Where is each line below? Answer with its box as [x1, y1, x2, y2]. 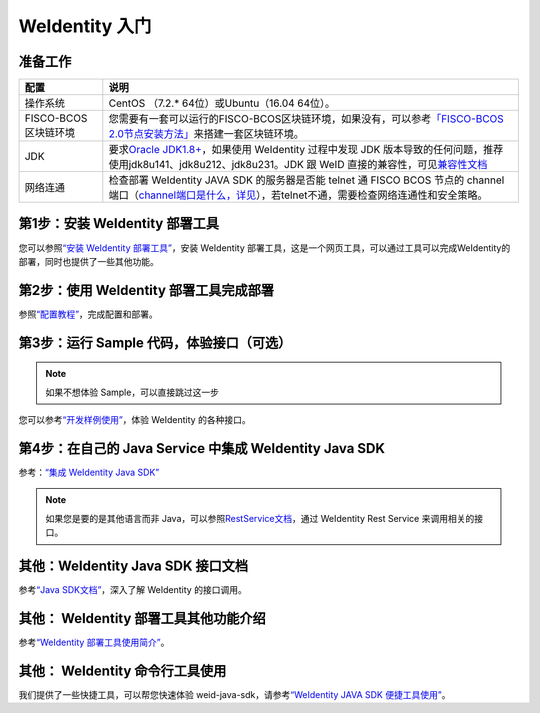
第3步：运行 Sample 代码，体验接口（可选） [18, 334, 292, 351]
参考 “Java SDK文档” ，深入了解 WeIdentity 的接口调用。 [18, 584, 247, 596]
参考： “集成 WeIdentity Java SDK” [18, 466, 160, 478]
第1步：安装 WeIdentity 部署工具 [18, 215, 220, 232]
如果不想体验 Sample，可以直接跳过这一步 [45, 386, 220, 398]
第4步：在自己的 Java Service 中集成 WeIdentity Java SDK [18, 440, 385, 457]
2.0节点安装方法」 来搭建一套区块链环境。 [108, 127, 305, 141]
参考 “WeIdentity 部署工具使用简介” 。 [18, 636, 170, 648]
